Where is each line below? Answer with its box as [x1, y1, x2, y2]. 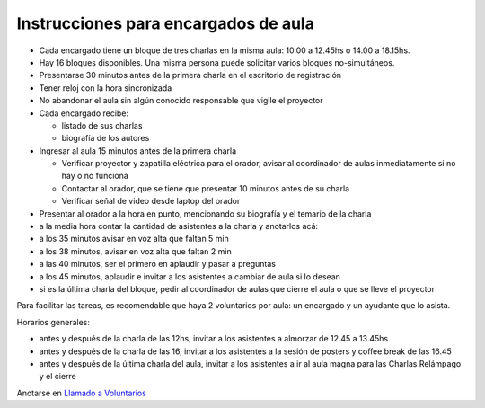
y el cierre [39, 371, 76, 382]
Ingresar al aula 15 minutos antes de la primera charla [39, 145, 237, 156]
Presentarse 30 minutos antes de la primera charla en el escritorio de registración [39, 70, 341, 81]
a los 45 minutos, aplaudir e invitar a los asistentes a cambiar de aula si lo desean [39, 271, 341, 282]
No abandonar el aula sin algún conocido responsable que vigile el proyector [39, 95, 323, 106]
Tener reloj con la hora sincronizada [39, 82, 172, 93]
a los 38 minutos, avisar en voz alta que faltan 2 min [39, 245, 233, 256]
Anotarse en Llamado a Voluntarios [16, 387, 147, 398]
